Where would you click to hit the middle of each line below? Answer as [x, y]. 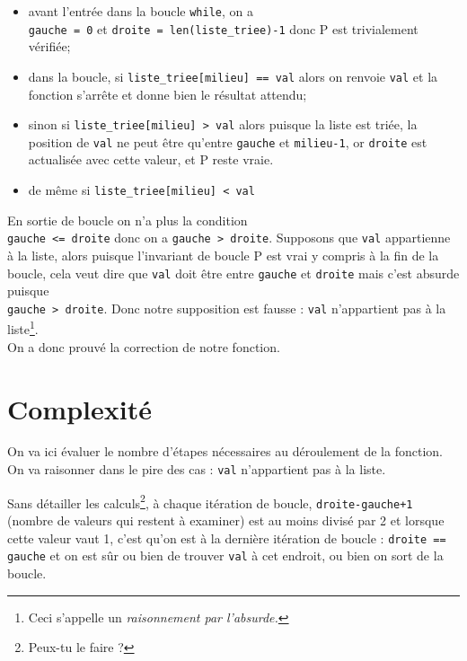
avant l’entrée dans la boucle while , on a [141, 11]
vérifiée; [49, 46]
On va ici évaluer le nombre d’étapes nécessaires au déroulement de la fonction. [225, 451]
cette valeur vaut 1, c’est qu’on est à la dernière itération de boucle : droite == [227, 538]
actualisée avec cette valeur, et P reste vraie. [151, 159]
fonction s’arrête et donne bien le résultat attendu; [167, 94]
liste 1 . [23, 328]
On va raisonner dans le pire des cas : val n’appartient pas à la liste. [197, 469]
